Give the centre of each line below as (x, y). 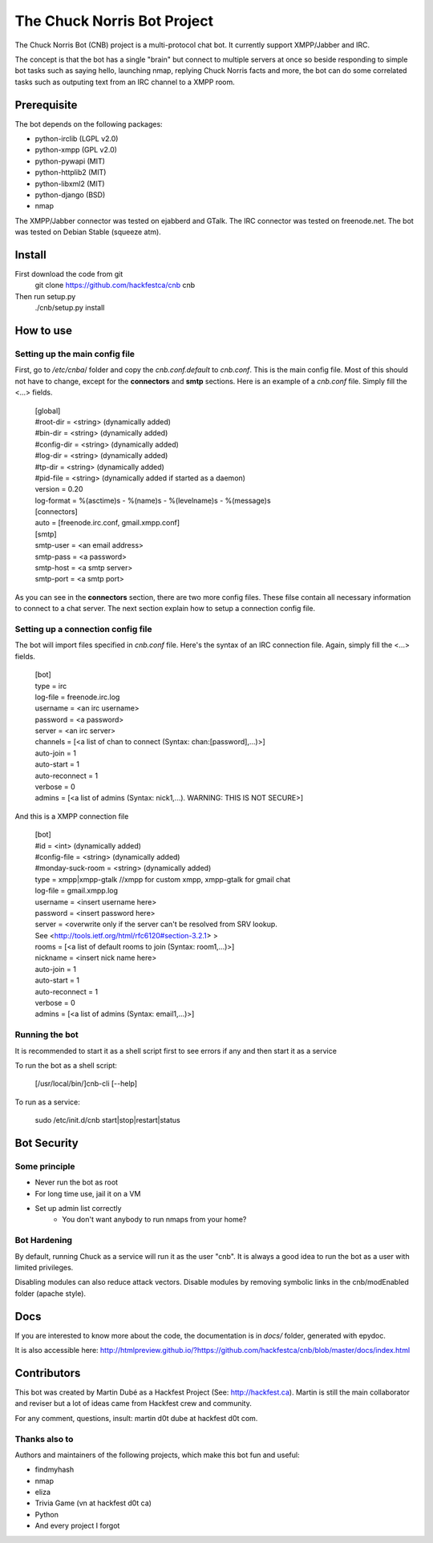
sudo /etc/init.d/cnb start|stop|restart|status (107, 1120)
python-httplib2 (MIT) (71, 172)
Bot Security (47, 1143)
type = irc (51, 686)
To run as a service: (47, 1102)
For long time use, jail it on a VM (88, 1193)
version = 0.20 (59, 489)
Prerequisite (46, 105)
